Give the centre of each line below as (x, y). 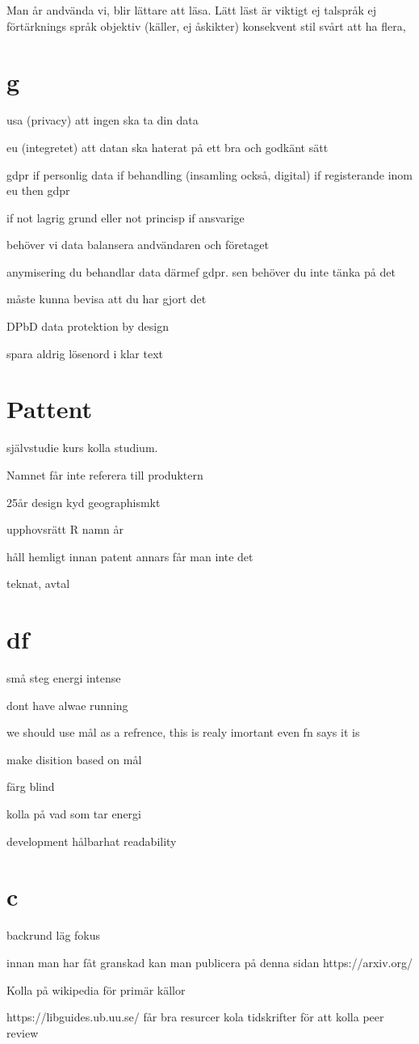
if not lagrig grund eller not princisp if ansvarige (126, 217)
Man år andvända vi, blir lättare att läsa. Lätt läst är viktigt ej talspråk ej (191, 10)
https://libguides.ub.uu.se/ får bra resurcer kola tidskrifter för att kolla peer (195, 1017)
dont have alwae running (67, 705)
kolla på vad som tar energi (74, 814)
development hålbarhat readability (92, 841)
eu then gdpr (38, 190)
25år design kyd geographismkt (84, 502)
